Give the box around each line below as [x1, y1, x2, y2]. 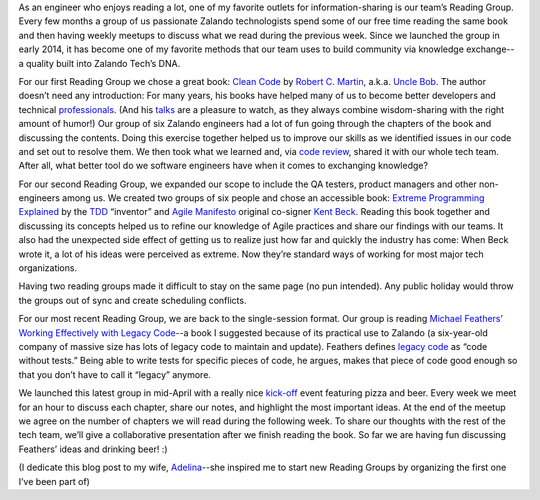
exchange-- [465, 43, 515, 55]
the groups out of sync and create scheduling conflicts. [18, 294, 247, 306]
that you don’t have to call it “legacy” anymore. [18, 368, 212, 380]
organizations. [18, 262, 78, 274]
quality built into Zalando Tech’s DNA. [25, 57, 181, 69]
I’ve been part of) [18, 475, 90, 487]
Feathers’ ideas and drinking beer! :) [18, 443, 169, 455]
